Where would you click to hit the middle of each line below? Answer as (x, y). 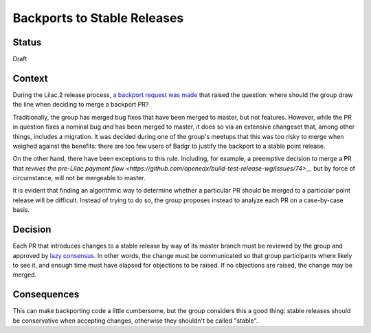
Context (30, 78)
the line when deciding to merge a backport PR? (81, 105)
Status (27, 42)
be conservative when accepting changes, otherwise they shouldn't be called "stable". (135, 321)
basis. (21, 210)
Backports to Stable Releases (98, 18)
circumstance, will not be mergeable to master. (79, 178)
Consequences (46, 295)
